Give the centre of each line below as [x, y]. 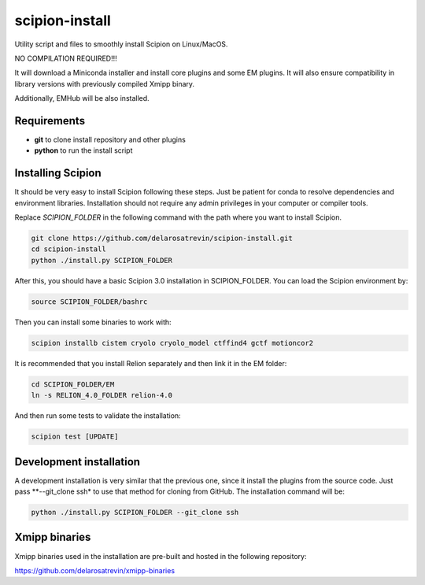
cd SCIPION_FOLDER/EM [73, 384]
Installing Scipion [58, 173]
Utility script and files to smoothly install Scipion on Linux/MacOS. [121, 44]
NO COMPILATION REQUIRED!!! [66, 58]
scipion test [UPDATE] [75, 437]
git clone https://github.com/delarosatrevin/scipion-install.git [162, 239]
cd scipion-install [68, 249]
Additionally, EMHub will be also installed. [82, 98]
